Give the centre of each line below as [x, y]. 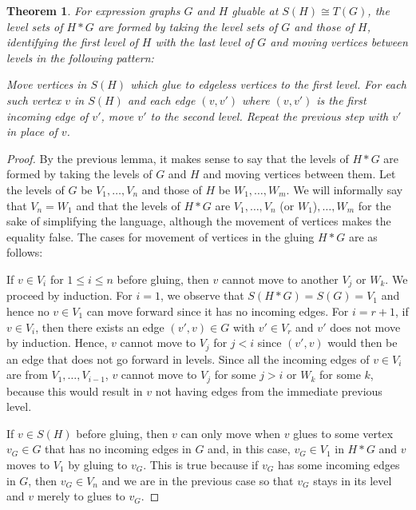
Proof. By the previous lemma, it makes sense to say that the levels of [178, 158]
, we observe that [202, 295]
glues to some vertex [343, 433]
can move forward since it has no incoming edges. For [218, 311]
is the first [341, 100]
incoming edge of [48, 116]
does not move [365, 327]
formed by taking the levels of [79, 174]
